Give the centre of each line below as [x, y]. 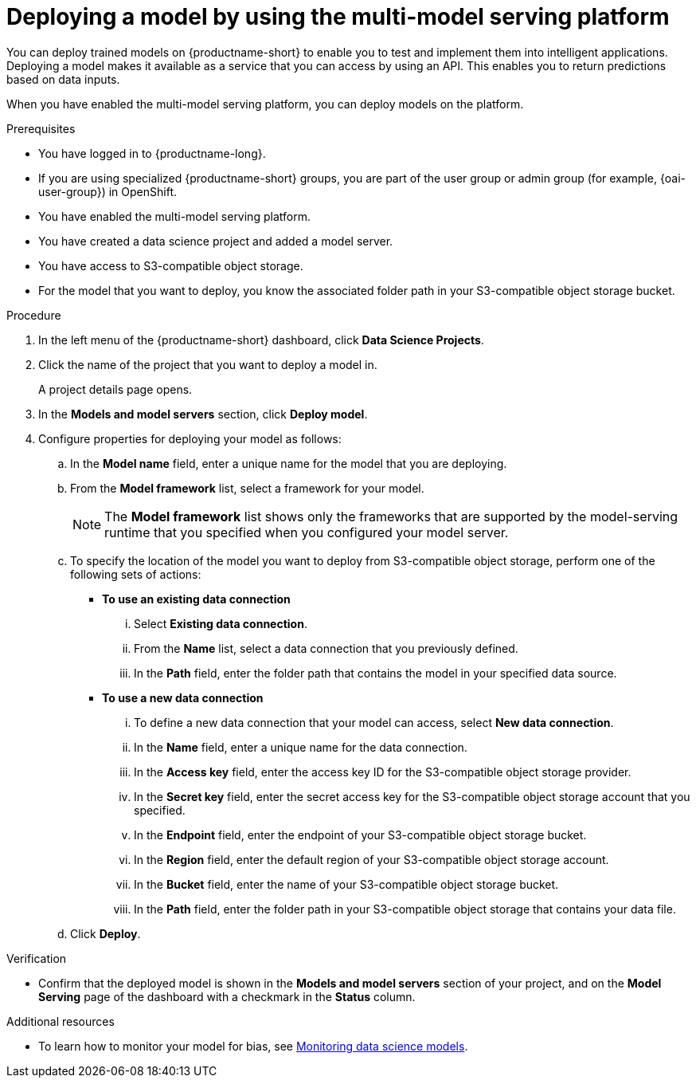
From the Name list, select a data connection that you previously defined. [326, 648]
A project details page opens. [115, 389]
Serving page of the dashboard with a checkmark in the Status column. [227, 996]
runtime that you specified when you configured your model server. [307, 532]
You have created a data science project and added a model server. [216, 241]
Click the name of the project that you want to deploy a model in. [208, 364]
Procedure [34, 315]
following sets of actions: [136, 574]
